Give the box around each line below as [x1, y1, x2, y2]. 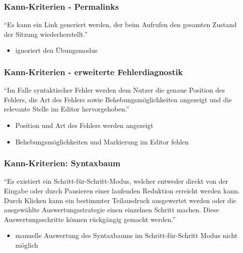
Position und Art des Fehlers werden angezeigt [15, 120, 153, 130]
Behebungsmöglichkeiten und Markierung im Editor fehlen [15, 136, 189, 146]
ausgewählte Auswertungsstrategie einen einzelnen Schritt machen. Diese [4, 205, 219, 215]
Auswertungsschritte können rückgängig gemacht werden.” [4, 214, 176, 224]
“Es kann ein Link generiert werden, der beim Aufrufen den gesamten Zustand [4, 19, 237, 30]
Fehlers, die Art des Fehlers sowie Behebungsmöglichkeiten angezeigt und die [4, 94, 232, 104]
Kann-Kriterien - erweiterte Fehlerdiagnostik [4, 65, 183, 78]
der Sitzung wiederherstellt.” [4, 29, 88, 39]
